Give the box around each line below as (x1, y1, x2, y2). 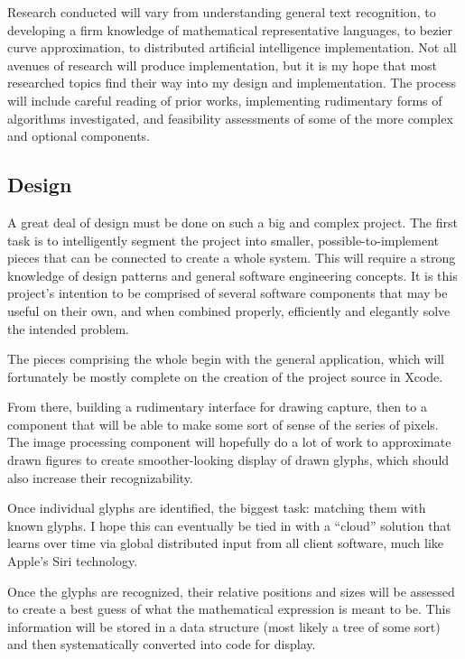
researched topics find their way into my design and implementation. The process (7, 73, 457, 92)
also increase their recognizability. (7, 468, 193, 487)
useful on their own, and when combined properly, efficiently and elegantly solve (7, 301, 451, 320)
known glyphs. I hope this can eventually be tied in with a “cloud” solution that (7, 515, 451, 534)
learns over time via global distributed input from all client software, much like (7, 534, 444, 552)
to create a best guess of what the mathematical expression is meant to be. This (7, 599, 451, 618)
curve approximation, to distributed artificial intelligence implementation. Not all (7, 38, 457, 57)
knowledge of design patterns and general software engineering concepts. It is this (7, 265, 458, 284)
